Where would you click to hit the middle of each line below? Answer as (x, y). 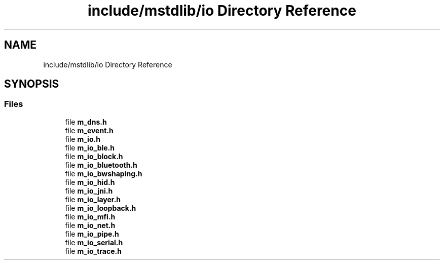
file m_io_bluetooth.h (101, 165)
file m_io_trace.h (93, 251)
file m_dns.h (86, 122)
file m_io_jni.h (89, 191)
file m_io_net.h (90, 225)
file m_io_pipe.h (92, 234)
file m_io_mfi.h (90, 216)
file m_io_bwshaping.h (104, 173)
